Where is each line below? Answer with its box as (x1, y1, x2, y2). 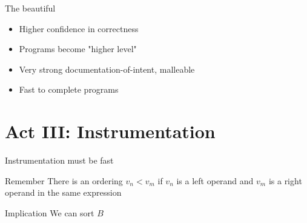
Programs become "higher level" (19, 42, 137, 55)
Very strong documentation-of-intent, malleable (19, 62, 195, 75)
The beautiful (5, 2, 56, 14)
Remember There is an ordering (5, 174, 123, 187)
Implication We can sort (5, 206, 94, 219)
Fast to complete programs (19, 83, 119, 96)
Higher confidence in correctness (19, 22, 139, 35)
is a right (268, 174, 302, 187)
